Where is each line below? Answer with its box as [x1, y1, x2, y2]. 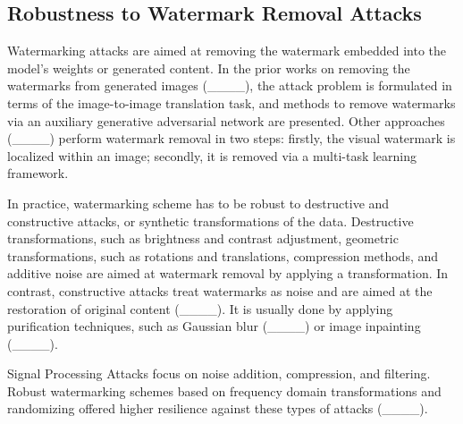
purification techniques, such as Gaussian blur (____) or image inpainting [7, 317, 421, 335]
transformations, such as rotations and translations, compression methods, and [7, 246, 439, 265]
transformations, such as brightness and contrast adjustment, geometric [7, 229, 399, 248]
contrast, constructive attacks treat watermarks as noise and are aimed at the [7, 281, 433, 300]
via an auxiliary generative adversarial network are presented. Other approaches [7, 111, 445, 130]
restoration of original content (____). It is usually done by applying [7, 299, 393, 318]
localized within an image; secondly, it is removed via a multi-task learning [7, 146, 417, 165]
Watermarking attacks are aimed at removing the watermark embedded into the [7, 41, 447, 60]
